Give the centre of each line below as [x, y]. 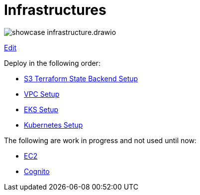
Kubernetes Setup [53, 125]
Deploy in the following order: [52, 63]
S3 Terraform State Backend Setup [81, 78]
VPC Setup [42, 94]
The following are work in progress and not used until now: [100, 140]
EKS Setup [41, 109]
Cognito [37, 171]
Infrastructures [55, 10]
